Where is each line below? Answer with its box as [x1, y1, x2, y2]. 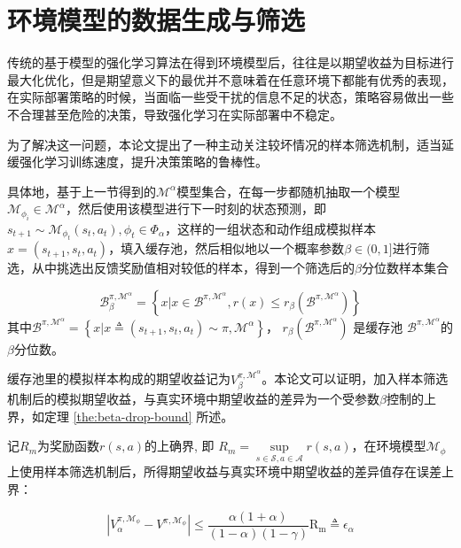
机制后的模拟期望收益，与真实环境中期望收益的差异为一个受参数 [7, 390, 379, 408]
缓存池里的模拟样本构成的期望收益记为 [7, 369, 230, 388]
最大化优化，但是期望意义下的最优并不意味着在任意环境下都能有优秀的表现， [7, 70, 454, 89]
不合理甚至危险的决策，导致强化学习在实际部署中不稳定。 [7, 104, 342, 123]
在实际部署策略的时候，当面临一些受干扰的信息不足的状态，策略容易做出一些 [7, 88, 454, 106]
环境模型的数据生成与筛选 [7, 2, 306, 38]
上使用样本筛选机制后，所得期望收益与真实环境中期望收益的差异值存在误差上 [7, 462, 454, 481]
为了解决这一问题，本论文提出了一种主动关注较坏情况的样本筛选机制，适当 [7, 135, 441, 153]
